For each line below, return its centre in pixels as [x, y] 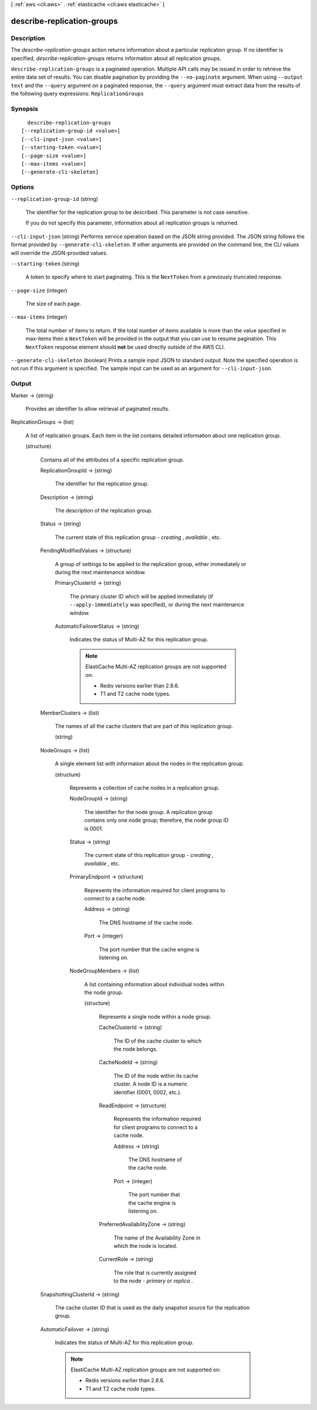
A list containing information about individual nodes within [154, 984]
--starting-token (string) [45, 263]
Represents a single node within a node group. [155, 1016]
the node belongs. [136, 1049]
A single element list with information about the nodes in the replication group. [149, 763]
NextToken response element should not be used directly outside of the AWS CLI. [125, 347]
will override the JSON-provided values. [59, 253]
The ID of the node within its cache [156, 1076]
